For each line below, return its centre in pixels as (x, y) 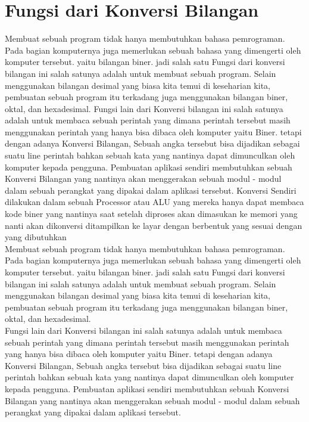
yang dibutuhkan (36, 237)
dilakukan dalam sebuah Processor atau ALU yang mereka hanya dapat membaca (154, 202)
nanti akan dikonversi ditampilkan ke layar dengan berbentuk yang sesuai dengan (154, 225)
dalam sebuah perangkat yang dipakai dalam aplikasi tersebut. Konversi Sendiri (151, 190)
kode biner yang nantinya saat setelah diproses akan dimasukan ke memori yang (151, 214)
